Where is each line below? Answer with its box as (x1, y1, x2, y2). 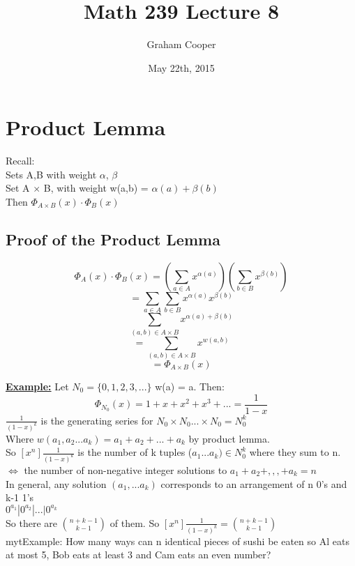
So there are (6, 515, 57, 530)
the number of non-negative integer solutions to (24, 462, 227, 477)
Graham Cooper (146, 37, 216, 52)
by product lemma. (188, 431, 270, 445)
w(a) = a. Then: (155, 378, 225, 393)
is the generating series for (40, 413, 153, 427)
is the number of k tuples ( (77, 445, 192, 459)
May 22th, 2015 (148, 60, 215, 75)
